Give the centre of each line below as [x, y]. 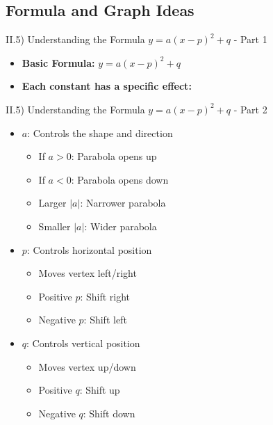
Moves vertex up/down [87, 366]
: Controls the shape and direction [100, 133]
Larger [52, 203]
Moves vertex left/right [88, 273]
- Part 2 [250, 109]
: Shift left [105, 320]
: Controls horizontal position [89, 249]
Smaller [55, 226]
